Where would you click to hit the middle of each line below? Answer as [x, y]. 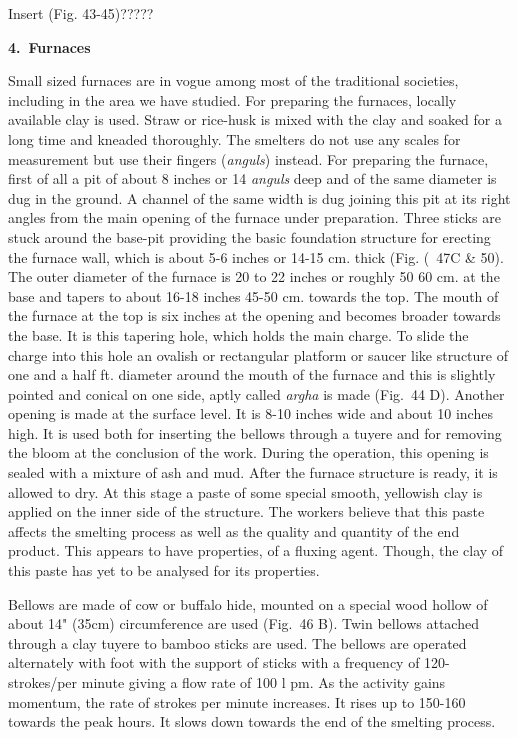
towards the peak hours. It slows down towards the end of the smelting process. [252, 721]
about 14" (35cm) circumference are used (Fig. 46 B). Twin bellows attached [243, 623]
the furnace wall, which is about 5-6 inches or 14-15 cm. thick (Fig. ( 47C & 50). [256, 256]
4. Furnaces [49, 46]
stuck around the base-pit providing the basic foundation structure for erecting [249, 236]
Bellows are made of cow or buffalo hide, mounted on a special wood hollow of [248, 603]
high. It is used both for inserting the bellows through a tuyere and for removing [255, 432]
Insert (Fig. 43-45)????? [81, 13]
